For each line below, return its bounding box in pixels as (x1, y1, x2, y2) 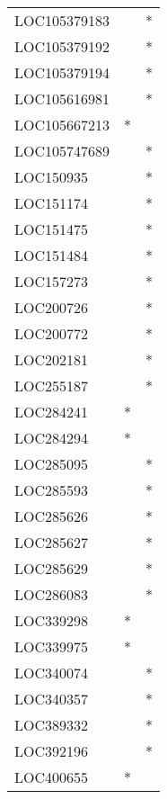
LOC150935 (14, 166, 89, 187)
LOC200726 (14, 297, 89, 318)
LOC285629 (14, 558, 89, 579)
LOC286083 (14, 584, 89, 605)
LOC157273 (14, 271, 89, 292)
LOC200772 (14, 323, 89, 344)
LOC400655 (14, 767, 89, 787)
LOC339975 (14, 636, 89, 657)
